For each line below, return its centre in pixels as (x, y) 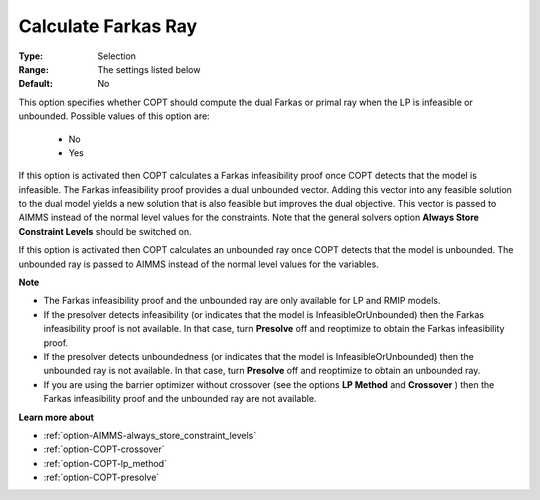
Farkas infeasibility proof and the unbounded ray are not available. (180, 399)
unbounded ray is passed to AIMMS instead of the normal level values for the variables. (198, 264)
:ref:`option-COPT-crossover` (104, 449)
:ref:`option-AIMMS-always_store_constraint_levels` (150, 435)
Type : (31, 56)
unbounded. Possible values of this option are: (114, 116)
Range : (33, 69)
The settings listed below (149, 69)
